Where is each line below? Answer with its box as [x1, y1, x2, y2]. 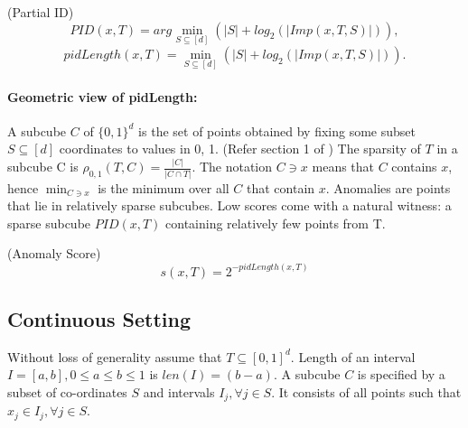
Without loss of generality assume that [7, 347, 222, 366]
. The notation [192, 157, 273, 176]
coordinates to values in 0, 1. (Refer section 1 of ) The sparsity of [59, 139, 421, 158]
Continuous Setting [7, 304, 192, 332]
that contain [247, 178, 315, 197]
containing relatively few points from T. [165, 213, 386, 232]
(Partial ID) [7, 3, 74, 21]
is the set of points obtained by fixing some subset [138, 121, 417, 140]
